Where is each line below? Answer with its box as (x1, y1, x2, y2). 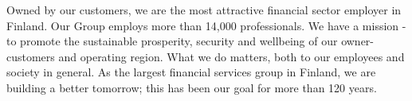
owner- (341, 33, 375, 49)
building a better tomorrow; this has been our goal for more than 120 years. (6, 79, 377, 95)
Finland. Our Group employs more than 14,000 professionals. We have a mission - (6, 17, 406, 33)
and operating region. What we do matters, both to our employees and (58, 48, 405, 64)
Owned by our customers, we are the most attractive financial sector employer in (6, 2, 402, 17)
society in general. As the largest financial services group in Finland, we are (6, 64, 376, 80)
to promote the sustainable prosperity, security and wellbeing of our (6, 33, 338, 49)
